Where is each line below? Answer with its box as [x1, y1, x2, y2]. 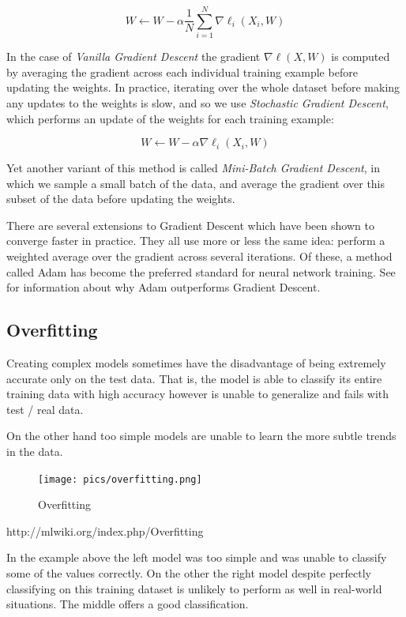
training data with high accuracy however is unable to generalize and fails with [6, 386, 389, 402]
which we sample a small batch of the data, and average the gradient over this [6, 175, 385, 191]
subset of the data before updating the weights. [6, 190, 235, 207]
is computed [331, 48, 390, 65]
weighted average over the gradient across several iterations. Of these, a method [6, 248, 393, 265]
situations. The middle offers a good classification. [6, 596, 249, 612]
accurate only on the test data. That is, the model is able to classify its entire [6, 370, 382, 386]
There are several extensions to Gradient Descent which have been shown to [6, 216, 374, 233]
